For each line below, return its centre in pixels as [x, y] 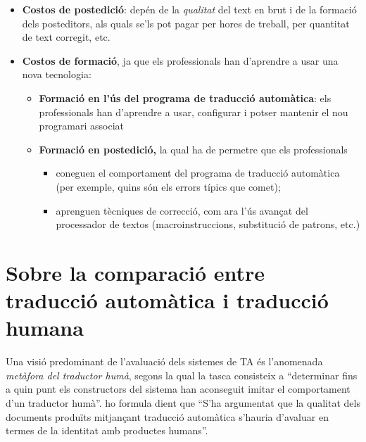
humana [45, 328]
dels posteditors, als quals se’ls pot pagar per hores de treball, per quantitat [186, 23]
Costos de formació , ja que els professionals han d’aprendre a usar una [180, 60]
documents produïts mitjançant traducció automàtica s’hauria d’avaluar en [167, 416]
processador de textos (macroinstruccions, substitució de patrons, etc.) [208, 224]
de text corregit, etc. [66, 37]
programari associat [82, 126]
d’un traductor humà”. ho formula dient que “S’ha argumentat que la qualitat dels [183, 403]
